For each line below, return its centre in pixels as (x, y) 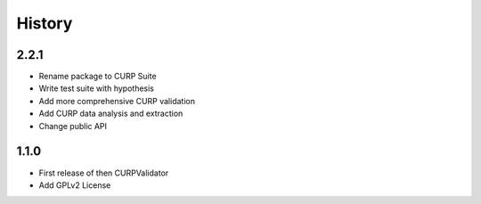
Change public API (73, 126)
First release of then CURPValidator (104, 173)
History (45, 23)
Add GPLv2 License (75, 185)
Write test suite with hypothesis (97, 88)
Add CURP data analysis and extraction (111, 114)
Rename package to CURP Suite (98, 77)
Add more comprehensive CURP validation (117, 101)
